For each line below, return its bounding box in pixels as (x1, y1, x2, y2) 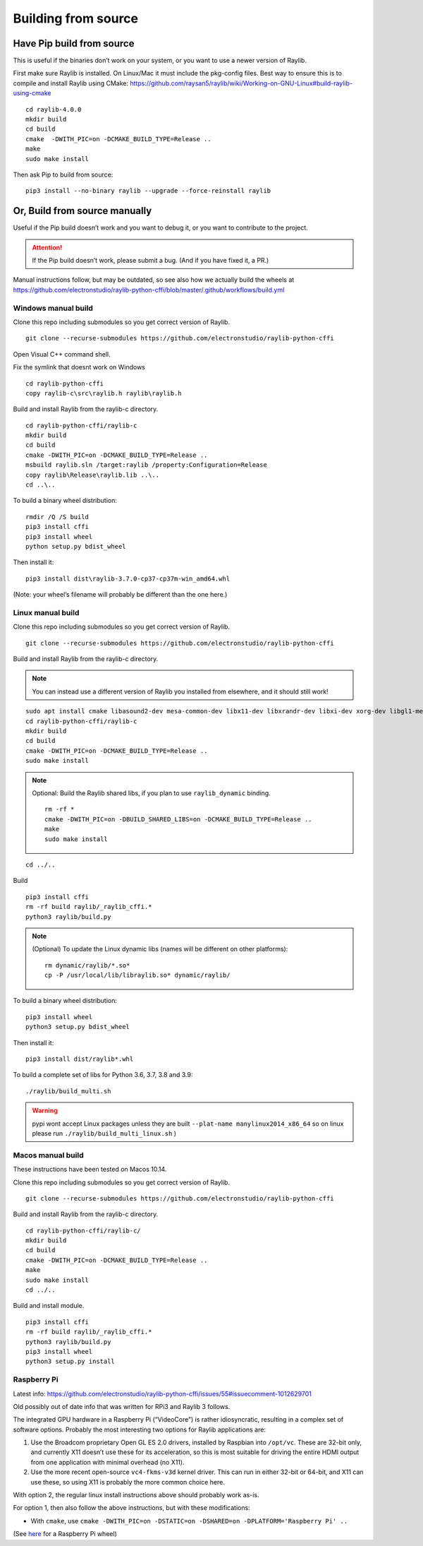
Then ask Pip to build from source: (13, 170, 114, 179)
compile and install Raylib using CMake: (13, 78, 129, 88)
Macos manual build (13, 1150, 84, 1160)
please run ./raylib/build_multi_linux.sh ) (32, 1129, 176, 1137)
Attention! (32, 243, 63, 251)
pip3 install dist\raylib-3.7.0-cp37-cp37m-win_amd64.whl (25, 574, 231, 583)
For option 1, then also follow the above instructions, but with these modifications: (13, 1504, 250, 1512)
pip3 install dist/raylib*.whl (25, 1055, 134, 1063)
